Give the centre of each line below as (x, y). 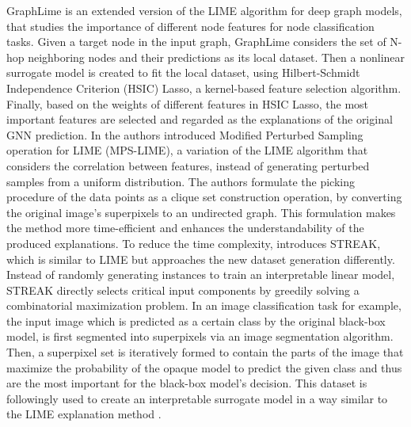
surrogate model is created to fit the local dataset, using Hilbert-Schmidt (183, 72)
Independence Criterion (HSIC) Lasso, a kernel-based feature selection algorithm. (204, 88)
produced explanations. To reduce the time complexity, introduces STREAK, (194, 243)
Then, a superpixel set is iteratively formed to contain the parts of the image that (205, 352)
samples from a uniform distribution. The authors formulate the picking (181, 181)
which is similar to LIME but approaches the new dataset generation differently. (201, 259)
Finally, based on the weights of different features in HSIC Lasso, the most (188, 103)
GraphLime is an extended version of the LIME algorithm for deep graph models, (204, 10)
